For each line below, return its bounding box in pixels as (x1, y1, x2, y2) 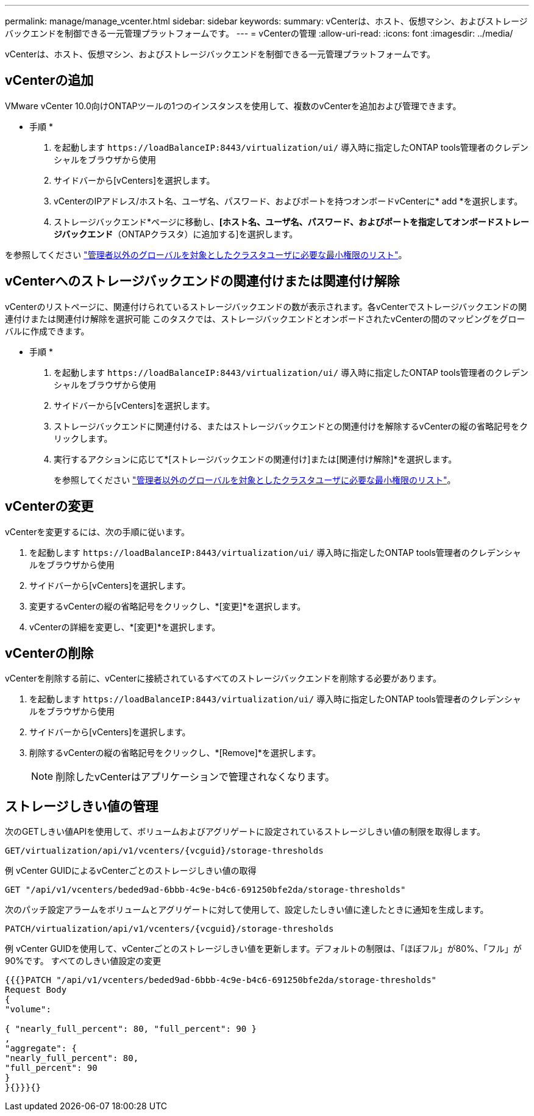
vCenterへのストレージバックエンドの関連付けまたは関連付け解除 (5, 273, 400, 289)
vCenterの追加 (5, 73, 94, 88)
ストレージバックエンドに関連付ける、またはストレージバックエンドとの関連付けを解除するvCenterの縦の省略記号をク (54, 420, 529, 431)
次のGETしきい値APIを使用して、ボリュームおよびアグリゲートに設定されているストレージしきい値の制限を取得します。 (5, 826, 485, 837)
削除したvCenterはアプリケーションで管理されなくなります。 (55, 771, 335, 783)
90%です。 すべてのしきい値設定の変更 (5, 956, 162, 967)
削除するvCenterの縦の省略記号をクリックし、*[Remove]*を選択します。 (29, 747, 321, 758)
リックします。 (54, 433, 113, 444)
